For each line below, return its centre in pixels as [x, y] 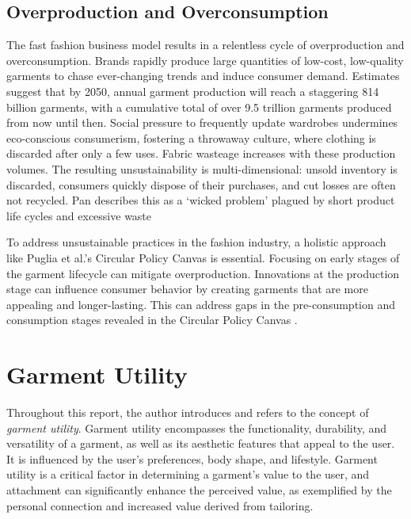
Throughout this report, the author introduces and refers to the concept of [188, 412]
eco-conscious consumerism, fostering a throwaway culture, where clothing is [191, 137]
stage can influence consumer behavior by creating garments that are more [187, 289]
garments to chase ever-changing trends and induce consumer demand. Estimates [203, 76]
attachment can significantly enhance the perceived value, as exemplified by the [199, 489]
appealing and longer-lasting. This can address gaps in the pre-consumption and [201, 304]
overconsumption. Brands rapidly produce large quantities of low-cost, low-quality [205, 60]
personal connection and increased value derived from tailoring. [160, 505]
